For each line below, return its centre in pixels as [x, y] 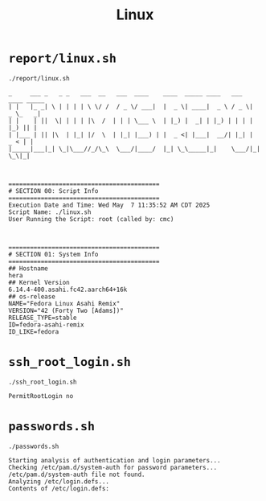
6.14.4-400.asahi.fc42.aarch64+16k [68, 290]
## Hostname [28, 268]
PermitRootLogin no [41, 396]
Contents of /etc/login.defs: [59, 488]
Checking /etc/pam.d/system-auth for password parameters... [113, 467]
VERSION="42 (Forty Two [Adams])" [66, 310]
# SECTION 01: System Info [53, 254]
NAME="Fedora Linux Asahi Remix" [64, 303]
